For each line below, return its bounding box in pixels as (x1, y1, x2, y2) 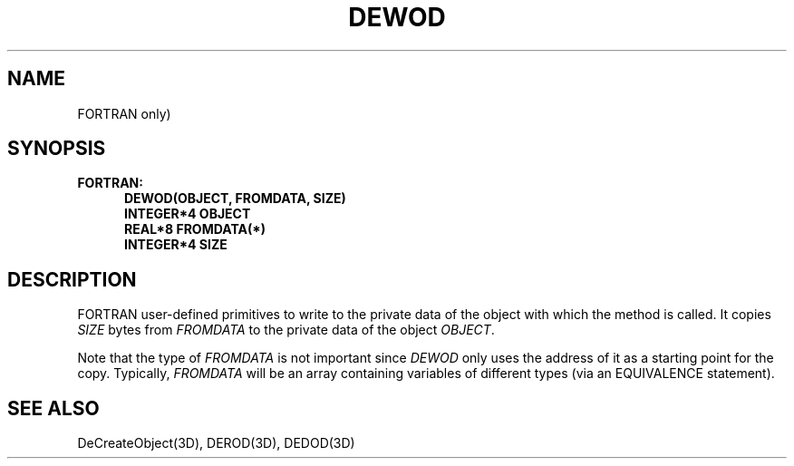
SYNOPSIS (7, 137, 106, 160)
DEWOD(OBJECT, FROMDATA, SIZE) (124, 190, 346, 207)
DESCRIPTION (7, 267, 137, 291)
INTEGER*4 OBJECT (124, 206, 251, 222)
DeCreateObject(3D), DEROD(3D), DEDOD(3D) (77, 435, 355, 451)
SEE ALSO (7, 396, 100, 420)
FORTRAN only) (77, 105, 171, 121)
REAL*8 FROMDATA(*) (124, 221, 266, 238)
